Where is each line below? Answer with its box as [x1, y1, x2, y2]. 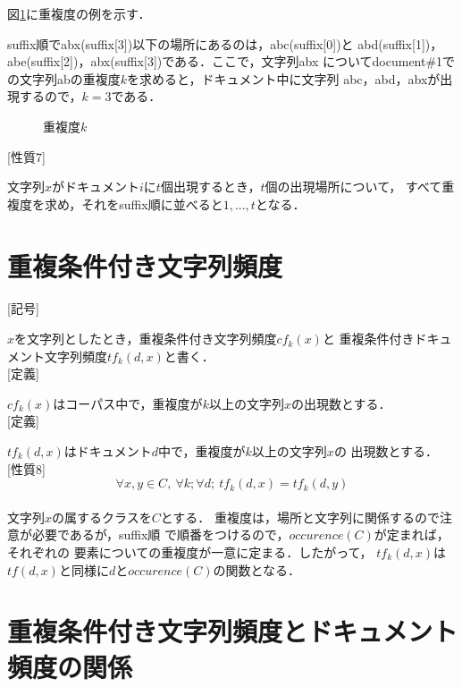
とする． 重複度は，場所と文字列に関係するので [160, 507, 441, 526]
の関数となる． [213, 560, 301, 579]
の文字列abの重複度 [7, 69, 121, 88]
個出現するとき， [160, 177, 261, 196]
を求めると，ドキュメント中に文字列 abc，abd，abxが [127, 69, 441, 88]
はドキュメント [63, 442, 152, 461]
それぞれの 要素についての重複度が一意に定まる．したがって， [7, 543, 373, 561]
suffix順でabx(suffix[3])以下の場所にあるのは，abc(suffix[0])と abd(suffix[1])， [7, 34, 443, 53]
